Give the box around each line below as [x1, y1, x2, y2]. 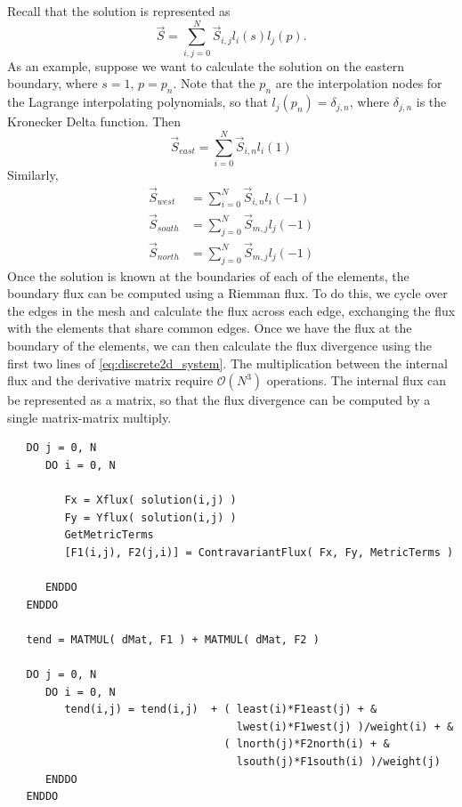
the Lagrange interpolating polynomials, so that [7, 93, 268, 111]
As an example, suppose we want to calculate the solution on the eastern [7, 56, 405, 75]
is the [416, 93, 447, 111]
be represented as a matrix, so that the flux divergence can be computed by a [7, 391, 431, 409]
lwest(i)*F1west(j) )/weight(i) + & [236, 720, 454, 733]
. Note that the [173, 74, 255, 93]
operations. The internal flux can [266, 371, 446, 390]
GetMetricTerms [64, 529, 154, 542]
